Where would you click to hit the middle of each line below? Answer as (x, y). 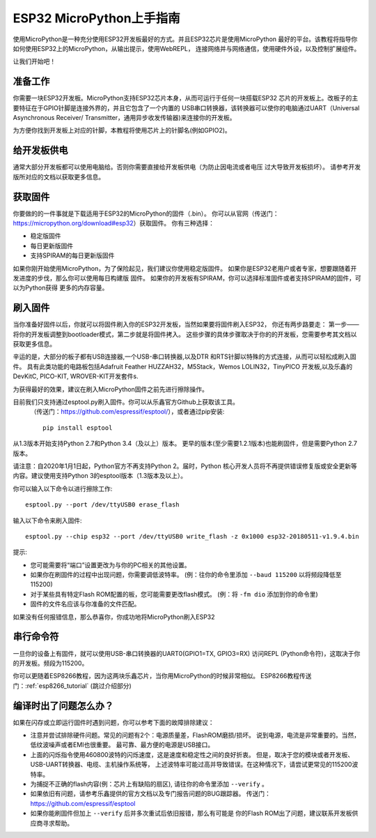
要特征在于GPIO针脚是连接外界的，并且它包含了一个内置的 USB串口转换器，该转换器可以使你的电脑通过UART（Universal (186, 107)
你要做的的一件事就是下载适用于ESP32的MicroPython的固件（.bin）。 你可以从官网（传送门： (146, 214)
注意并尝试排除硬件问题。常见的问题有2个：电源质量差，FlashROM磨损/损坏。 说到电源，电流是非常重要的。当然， (195, 735)
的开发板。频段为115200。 (50, 663)
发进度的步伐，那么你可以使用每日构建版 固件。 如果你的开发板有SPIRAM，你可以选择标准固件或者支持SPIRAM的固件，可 (187, 278)
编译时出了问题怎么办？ (63, 706)
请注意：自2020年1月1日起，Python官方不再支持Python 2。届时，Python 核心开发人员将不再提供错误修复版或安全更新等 (185, 466)
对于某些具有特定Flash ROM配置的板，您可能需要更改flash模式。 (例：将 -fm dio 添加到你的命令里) (174, 594)
